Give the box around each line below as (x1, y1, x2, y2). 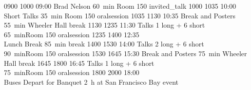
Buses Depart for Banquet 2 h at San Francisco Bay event (4, 76, 178, 87)
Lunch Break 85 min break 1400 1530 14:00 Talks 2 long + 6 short (4, 39, 204, 49)
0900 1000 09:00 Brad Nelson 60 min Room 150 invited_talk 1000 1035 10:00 (4, 1, 236, 11)
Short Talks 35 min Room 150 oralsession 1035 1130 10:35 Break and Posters (4, 10, 235, 20)
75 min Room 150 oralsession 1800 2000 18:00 (4, 67, 139, 77)
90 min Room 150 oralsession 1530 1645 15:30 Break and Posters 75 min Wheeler (4, 48, 247, 58)
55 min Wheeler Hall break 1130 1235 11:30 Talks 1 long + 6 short (4, 20, 205, 30)
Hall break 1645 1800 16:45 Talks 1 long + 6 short (4, 58, 154, 68)
